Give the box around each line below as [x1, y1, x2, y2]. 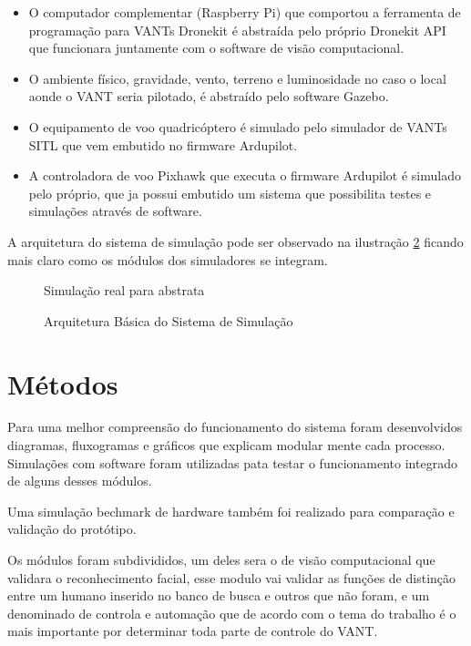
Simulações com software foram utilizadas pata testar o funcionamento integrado [7, 453, 457, 472]
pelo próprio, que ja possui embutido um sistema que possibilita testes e [28, 183, 432, 202]
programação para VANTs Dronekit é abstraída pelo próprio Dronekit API [28, 20, 446, 39]
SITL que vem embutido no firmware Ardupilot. [28, 135, 298, 154]
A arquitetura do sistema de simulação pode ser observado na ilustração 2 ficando [7, 231, 464, 251]
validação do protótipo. [7, 519, 137, 538]
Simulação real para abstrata [44, 281, 205, 300]
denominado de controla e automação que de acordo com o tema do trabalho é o [7, 603, 456, 622]
